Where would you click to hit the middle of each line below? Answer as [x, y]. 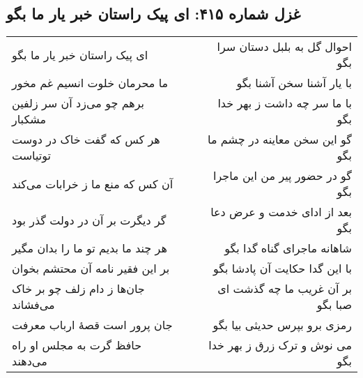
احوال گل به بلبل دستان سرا [284, 47]
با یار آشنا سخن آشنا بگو [294, 83]
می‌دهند [30, 361]
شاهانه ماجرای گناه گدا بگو [288, 248]
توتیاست [31, 156]
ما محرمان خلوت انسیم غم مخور [90, 83]
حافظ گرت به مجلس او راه [77, 345]
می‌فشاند [33, 305]
